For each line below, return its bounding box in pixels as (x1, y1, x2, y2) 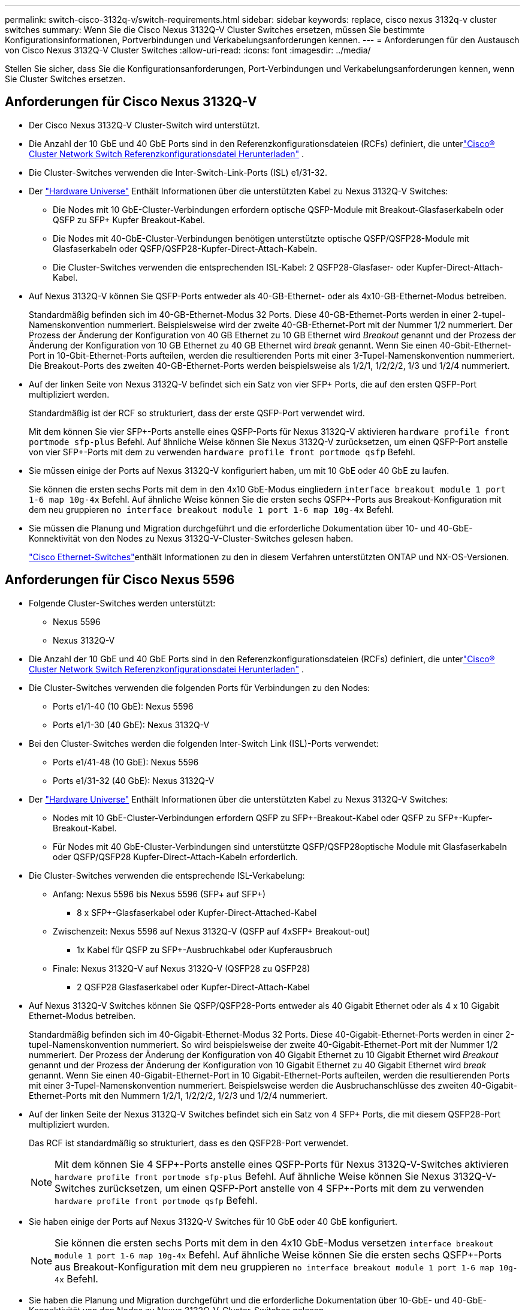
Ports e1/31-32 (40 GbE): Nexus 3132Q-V (53, 775, 215, 786)
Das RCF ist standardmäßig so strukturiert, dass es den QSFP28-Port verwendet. (29, 1137, 349, 1148)
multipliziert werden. (29, 389, 110, 399)
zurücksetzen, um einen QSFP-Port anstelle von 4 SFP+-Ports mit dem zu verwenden (98, 1182, 484, 1194)
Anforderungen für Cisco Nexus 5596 (5, 572, 235, 588)
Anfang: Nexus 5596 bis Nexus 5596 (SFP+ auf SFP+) (53, 888, 266, 899)
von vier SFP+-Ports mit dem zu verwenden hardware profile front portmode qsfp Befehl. (29, 446, 415, 457)
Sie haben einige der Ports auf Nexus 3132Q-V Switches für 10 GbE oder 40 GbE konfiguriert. (29, 1216, 397, 1227)
